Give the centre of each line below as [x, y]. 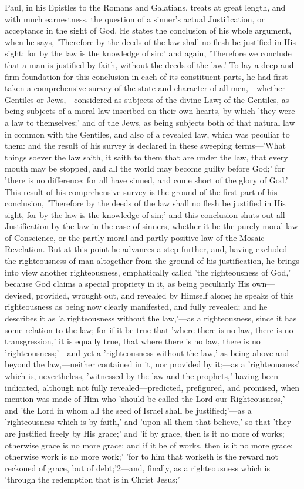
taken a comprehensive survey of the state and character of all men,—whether [145, 88]
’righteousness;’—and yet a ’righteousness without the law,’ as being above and [147, 352]
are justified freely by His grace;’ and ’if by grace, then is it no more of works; [145, 433]
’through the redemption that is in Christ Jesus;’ [92, 479]
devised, [19, 295]
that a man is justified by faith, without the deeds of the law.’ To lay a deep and [149, 64]
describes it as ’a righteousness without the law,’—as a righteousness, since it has [151, 318]
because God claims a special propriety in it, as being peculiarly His [127, 284]
